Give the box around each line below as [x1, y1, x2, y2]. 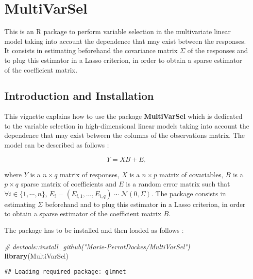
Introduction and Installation [4, 88, 154, 103]
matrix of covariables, [159, 169, 223, 179]
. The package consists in [151, 188, 226, 198]
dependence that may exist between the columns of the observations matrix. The [4, 130, 245, 140]
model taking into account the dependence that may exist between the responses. [4, 36, 246, 46]
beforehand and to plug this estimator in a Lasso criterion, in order [45, 199, 246, 209]
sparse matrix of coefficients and [20, 179, 117, 189]
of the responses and [187, 45, 248, 56]
